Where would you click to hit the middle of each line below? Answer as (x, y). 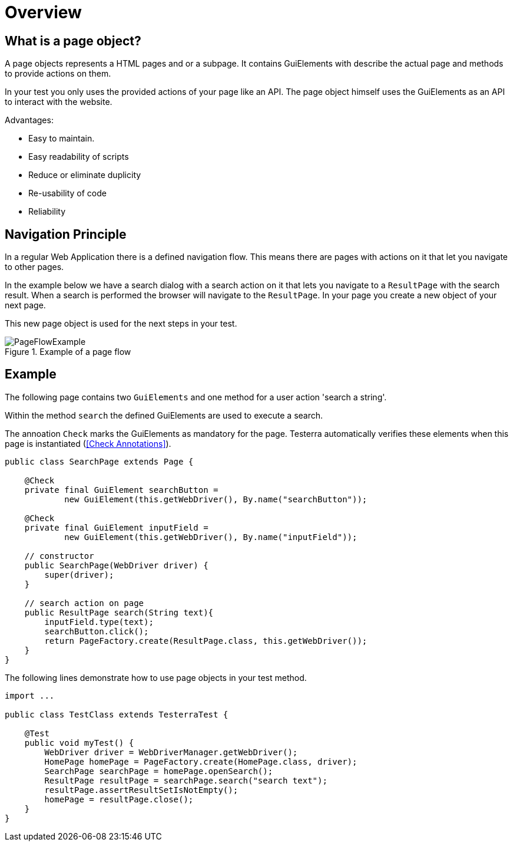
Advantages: (29, 120)
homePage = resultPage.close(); (119, 799)
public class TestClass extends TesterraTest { (117, 714)
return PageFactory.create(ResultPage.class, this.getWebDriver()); (206, 641)
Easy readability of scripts (79, 157)
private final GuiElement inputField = (116, 527)
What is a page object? (73, 41)
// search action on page (84, 603)
